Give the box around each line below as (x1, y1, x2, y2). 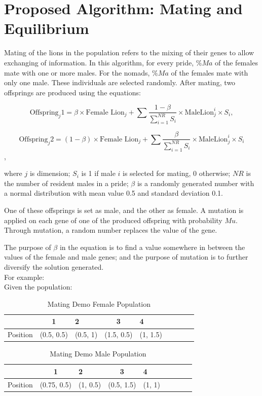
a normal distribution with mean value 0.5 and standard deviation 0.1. (4, 188, 223, 198)
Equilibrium (4, 18, 89, 39)
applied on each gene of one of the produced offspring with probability (4, 214, 222, 225)
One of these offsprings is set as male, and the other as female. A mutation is (4, 205, 244, 215)
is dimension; (29, 168, 70, 178)
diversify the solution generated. (4, 262, 104, 272)
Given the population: (4, 281, 72, 292)
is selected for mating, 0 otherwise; (123, 168, 231, 178)
